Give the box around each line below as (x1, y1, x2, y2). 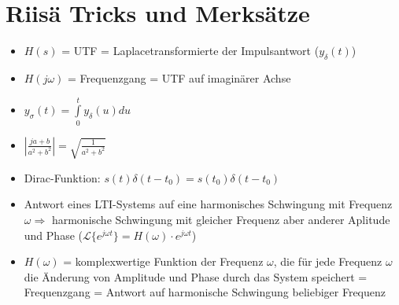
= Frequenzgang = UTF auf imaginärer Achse (68, 69, 291, 86)
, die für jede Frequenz (273, 253, 382, 270)
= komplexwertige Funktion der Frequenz (63, 253, 264, 270)
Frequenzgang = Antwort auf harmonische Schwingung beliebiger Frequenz (24, 284, 386, 300)
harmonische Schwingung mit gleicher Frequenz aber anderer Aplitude (51, 211, 390, 228)
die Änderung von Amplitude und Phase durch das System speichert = (24, 268, 368, 285)
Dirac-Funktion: (24, 169, 101, 186)
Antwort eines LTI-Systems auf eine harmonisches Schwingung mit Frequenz (24, 196, 393, 212)
